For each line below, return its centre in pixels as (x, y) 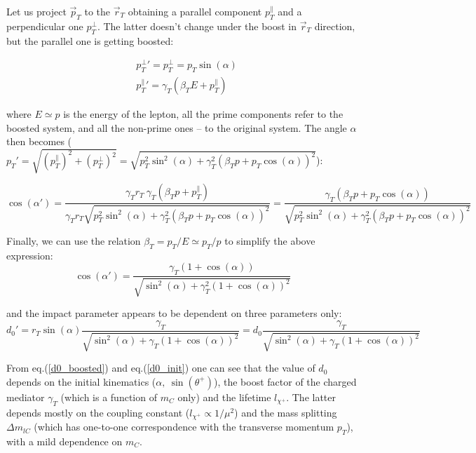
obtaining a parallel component (195, 11)
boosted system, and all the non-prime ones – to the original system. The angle (177, 127)
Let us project (36, 11)
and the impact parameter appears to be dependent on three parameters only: (174, 313)
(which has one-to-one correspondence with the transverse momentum (184, 427)
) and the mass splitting (286, 412)
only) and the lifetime (224, 397)
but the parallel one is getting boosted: (90, 40)
